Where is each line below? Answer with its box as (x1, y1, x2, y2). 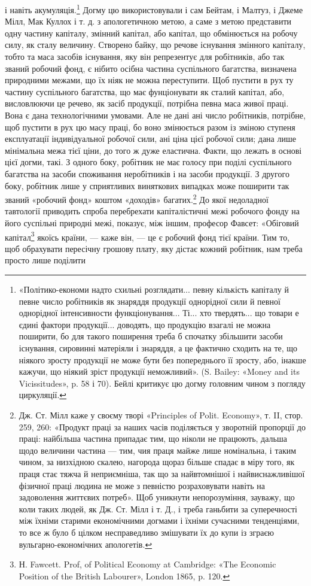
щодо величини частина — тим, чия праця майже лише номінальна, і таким (19, 444, 297, 456)
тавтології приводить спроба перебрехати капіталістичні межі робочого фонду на (5, 205, 300, 217)
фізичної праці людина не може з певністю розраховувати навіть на (19, 479, 265, 491)
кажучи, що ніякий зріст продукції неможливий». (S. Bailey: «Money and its (19, 365, 300, 378)
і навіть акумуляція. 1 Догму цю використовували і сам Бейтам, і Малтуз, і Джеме (5, 2, 303, 16)
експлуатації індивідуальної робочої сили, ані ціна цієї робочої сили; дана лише (5, 132, 296, 145)
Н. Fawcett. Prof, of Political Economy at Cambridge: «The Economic (19, 558, 276, 570)
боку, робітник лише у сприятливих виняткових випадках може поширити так (5, 179, 289, 192)
